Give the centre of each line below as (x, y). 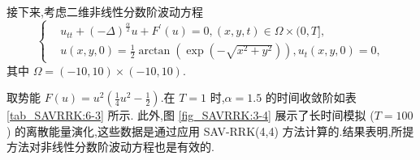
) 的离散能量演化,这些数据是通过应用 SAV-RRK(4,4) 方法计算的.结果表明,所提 (210, 131)
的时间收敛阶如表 (311, 97)
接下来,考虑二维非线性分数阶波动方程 (105, 11)
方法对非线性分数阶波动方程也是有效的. (110, 147)
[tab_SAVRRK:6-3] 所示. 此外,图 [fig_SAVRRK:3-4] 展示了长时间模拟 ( (191, 115)
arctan (154, 51)
